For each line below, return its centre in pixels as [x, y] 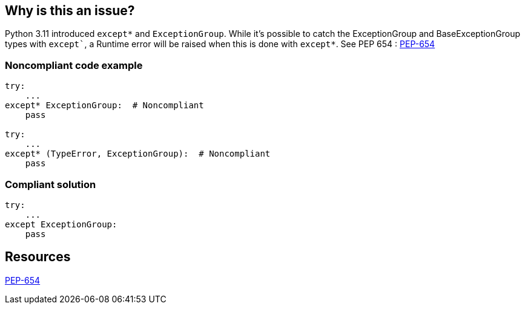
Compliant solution [51, 184]
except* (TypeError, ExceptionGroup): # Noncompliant [138, 154]
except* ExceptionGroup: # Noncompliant [104, 106]
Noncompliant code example [74, 65]
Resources [38, 257]
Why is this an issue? [70, 11]
